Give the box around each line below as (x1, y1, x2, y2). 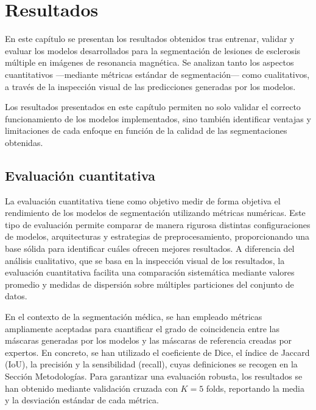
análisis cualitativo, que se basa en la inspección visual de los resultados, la (5, 254, 285, 266)
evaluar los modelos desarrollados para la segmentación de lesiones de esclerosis (5, 44, 301, 57)
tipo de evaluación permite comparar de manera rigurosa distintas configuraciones (5, 218, 311, 231)
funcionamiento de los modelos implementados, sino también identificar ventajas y (5, 112, 311, 125)
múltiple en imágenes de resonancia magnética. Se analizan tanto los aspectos (5, 56, 294, 69)
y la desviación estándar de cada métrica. (5, 394, 159, 406)
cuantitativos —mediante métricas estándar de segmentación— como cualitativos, (5, 68, 310, 80)
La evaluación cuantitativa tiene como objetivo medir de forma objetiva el (5, 194, 281, 207)
